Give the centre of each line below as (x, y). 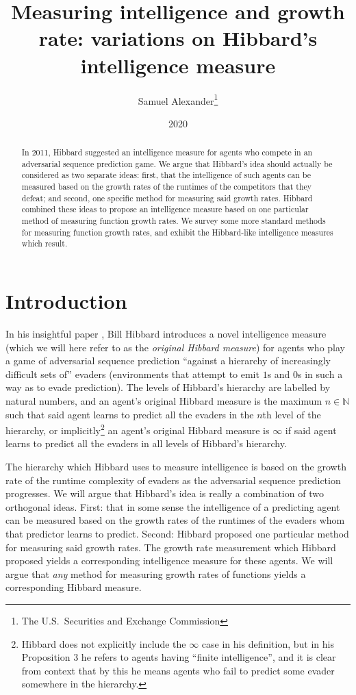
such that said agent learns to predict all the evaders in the (130, 414)
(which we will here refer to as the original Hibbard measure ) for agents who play (175, 347)
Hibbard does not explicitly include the (104, 643)
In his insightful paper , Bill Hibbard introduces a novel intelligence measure (166, 333)
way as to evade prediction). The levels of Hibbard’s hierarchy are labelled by (168, 387)
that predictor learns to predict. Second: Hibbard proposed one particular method (177, 533)
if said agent (311, 430)
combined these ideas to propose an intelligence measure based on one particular (165, 209)
